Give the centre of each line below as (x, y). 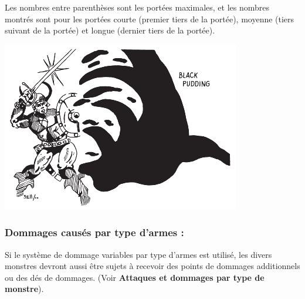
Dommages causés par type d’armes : (94, 232)
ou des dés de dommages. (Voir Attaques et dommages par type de (135, 277)
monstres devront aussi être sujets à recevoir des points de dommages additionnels (152, 266)
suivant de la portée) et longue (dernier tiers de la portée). (110, 30)
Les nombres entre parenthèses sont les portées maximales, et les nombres (137, 7)
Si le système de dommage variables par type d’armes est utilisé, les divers (138, 254)
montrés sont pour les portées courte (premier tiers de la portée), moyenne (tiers (150, 19)
